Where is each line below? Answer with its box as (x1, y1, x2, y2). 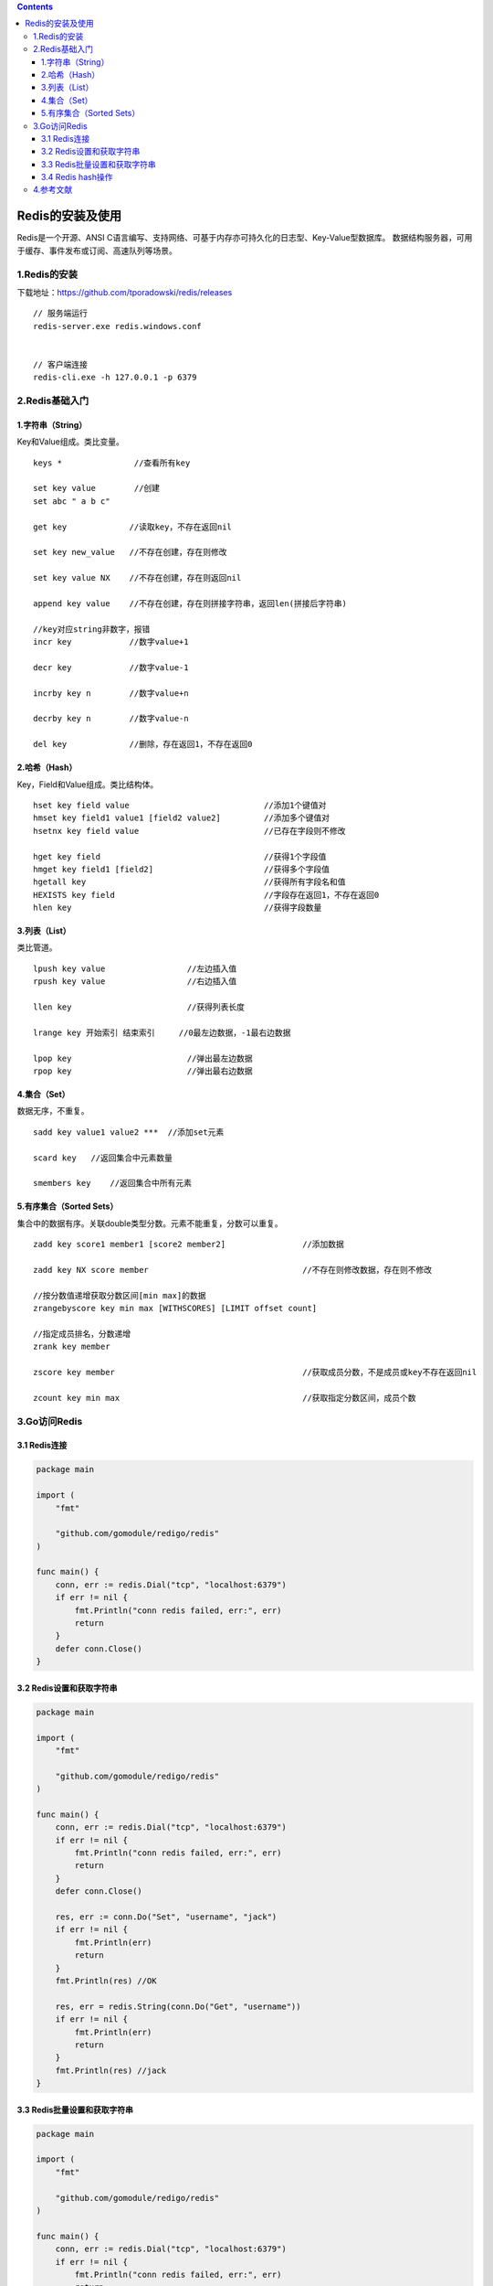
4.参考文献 (33, 184, 73, 196)
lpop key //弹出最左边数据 (33, 1052, 253, 1063)
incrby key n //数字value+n (33, 688, 189, 699)
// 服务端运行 (33, 308, 89, 319)
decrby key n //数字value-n (33, 713, 189, 724)
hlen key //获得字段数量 (33, 903, 322, 913)
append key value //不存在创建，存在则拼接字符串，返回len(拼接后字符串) (33, 598, 347, 608)
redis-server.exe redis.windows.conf (33, 321, 203, 331)
